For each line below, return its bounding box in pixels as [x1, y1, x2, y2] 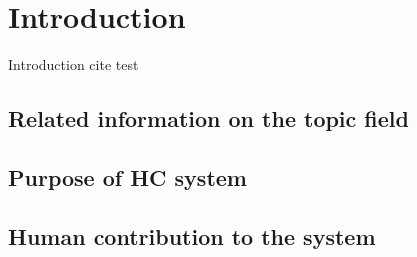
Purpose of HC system [8, 161, 247, 192]
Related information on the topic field [8, 103, 409, 134]
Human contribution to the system [8, 220, 376, 251]
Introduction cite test [8, 54, 139, 75]
